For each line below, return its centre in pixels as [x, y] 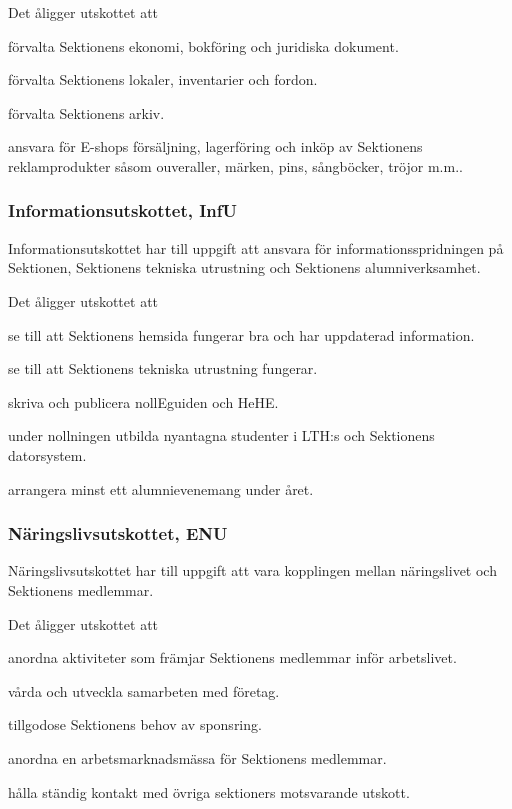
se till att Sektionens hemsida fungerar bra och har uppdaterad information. [241, 334]
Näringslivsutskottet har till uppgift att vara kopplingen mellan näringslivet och [252, 570]
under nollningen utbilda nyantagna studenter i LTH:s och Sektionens [221, 435]
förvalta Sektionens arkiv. [86, 112]
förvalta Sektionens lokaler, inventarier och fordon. [163, 79]
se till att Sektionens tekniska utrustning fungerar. [163, 368]
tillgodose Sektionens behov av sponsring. [135, 724]
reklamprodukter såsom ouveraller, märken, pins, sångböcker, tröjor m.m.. [235, 165]
